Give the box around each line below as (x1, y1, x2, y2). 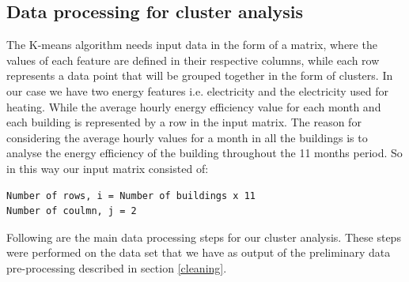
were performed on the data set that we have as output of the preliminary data (6, 244, 391, 261)
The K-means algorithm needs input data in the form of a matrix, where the (6, 36, 377, 53)
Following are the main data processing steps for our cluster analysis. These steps (6, 228, 401, 245)
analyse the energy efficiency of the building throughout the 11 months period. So (6, 145, 403, 161)
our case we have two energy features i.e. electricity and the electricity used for (6, 82, 388, 99)
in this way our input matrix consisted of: (6, 160, 209, 176)
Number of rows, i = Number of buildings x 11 (6, 190, 256, 201)
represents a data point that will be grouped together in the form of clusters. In (6, 67, 393, 84)
